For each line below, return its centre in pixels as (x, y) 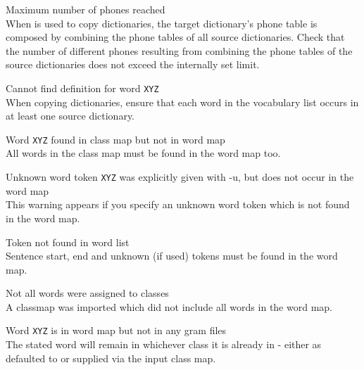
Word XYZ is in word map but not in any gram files (116, 330)
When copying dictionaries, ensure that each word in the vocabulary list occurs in (182, 102)
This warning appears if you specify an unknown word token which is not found (178, 204)
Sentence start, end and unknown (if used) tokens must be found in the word (172, 256)
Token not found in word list (68, 242)
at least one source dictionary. (70, 116)
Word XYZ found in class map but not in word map (115, 139)
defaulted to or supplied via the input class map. (111, 358)
